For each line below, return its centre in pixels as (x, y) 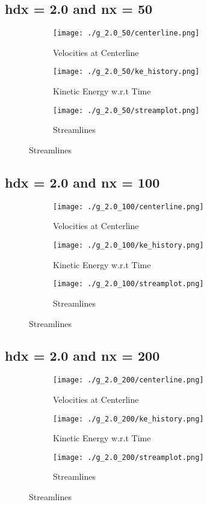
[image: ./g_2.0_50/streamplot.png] (126, 110)
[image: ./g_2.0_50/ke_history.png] (126, 72)
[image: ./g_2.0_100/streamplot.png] (128, 284)
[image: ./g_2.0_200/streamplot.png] (128, 457)
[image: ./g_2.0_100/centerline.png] (128, 207)
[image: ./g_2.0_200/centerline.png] (128, 380)
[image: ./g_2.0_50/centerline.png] (126, 33)
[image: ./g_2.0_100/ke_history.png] (128, 245)
